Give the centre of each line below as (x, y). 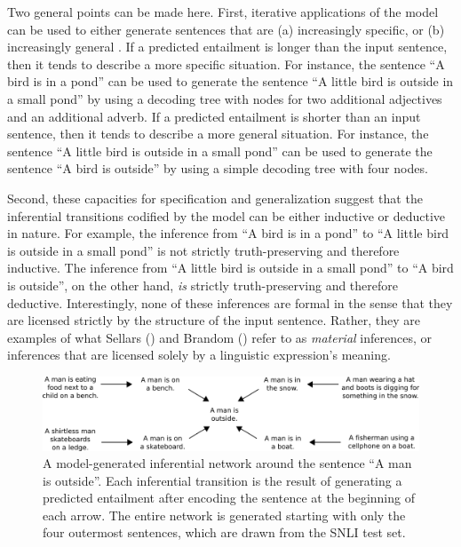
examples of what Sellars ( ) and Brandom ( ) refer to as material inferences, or (219, 337)
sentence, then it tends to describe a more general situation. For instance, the (218, 134)
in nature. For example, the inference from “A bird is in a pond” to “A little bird (228, 233)
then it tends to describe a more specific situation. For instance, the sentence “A (226, 63)
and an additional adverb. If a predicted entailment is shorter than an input (214, 116)
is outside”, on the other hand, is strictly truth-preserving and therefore (203, 285)
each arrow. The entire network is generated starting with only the (224, 515)
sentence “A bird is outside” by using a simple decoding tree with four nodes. (218, 168)
